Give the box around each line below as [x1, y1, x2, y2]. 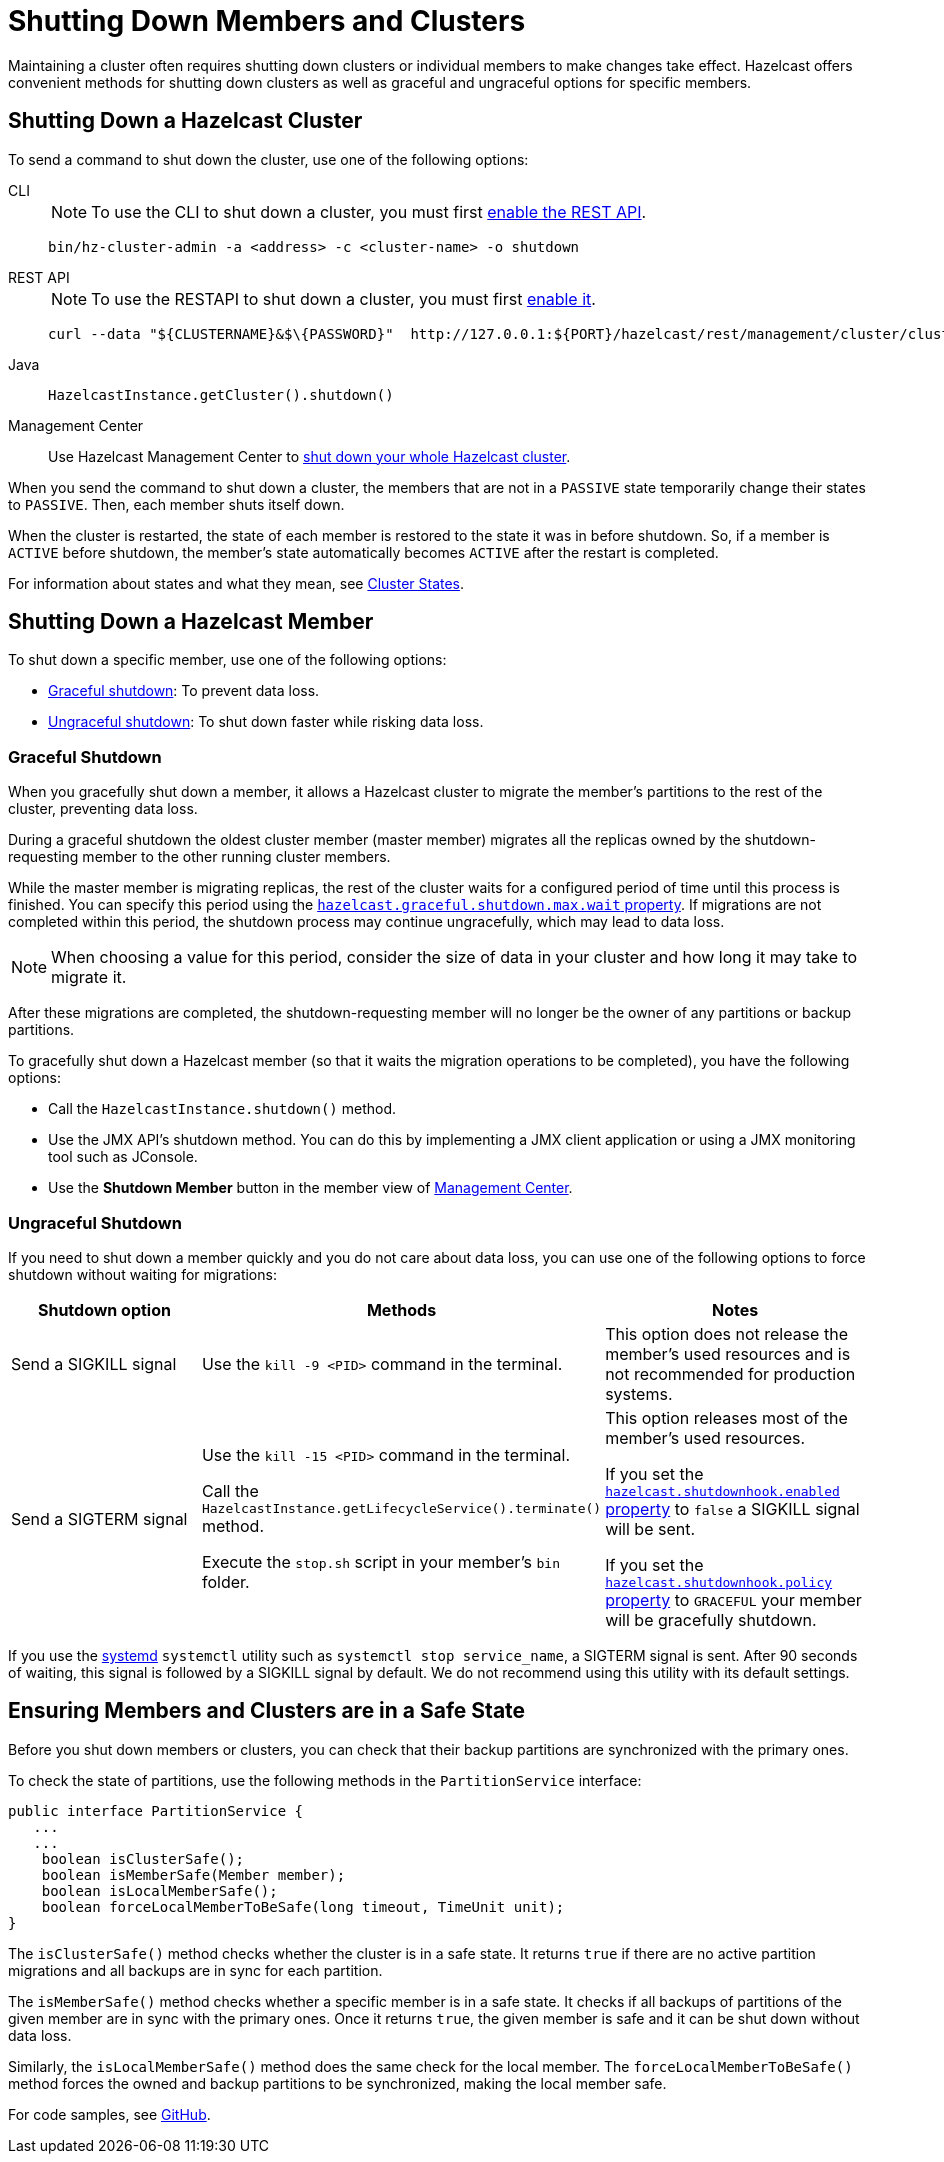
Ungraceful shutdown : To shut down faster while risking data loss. [48, 713, 484, 731]
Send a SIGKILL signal [11, 1353, 177, 1374]
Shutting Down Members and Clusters [8, 4, 526, 38]
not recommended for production [605, 1363, 856, 1384]
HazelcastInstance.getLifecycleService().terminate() [201, 1501, 602, 1517]
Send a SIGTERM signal [11, 1508, 188, 1529]
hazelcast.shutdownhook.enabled [605, 1483, 840, 1499]
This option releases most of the [605, 1407, 848, 1428]
